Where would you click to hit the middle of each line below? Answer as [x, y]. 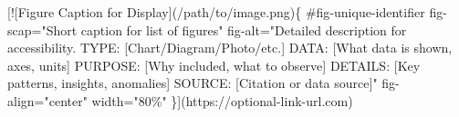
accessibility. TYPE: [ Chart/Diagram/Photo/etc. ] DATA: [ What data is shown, [230, 48]
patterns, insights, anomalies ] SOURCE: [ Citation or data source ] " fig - [203, 83]
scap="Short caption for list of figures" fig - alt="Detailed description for [207, 29]
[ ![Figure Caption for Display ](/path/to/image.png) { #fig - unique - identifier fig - [227, 12]
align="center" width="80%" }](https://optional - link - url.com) [180, 100]
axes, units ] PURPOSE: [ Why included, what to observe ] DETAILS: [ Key [214, 65]
